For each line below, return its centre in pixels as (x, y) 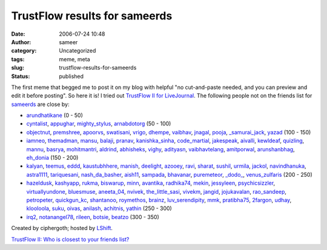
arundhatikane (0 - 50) (54, 116)
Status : (21, 76)
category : (24, 51)
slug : (18, 68)
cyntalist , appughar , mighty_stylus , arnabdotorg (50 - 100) (99, 123)
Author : (21, 42)
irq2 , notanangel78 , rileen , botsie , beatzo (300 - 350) (93, 217)
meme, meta (74, 59)
